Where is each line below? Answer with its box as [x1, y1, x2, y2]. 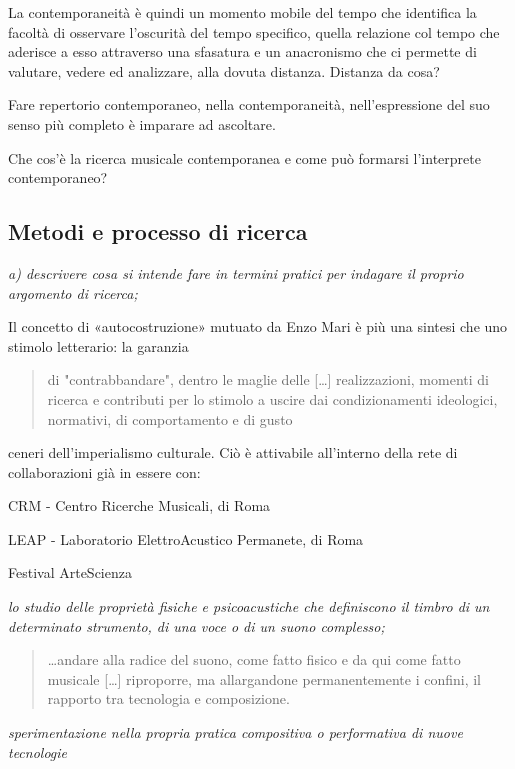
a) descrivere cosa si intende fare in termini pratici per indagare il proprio [8, 262, 464, 283]
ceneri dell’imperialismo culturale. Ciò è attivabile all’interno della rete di [8, 442, 458, 463]
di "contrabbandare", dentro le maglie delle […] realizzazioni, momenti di [47, 369, 489, 390]
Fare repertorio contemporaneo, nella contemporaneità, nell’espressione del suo [8, 94, 490, 115]
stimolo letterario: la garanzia [8, 335, 189, 356]
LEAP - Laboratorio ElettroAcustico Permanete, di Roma [8, 528, 364, 549]
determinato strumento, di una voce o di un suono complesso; [8, 615, 385, 636]
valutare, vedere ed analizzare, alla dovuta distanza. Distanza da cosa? [8, 60, 440, 81]
